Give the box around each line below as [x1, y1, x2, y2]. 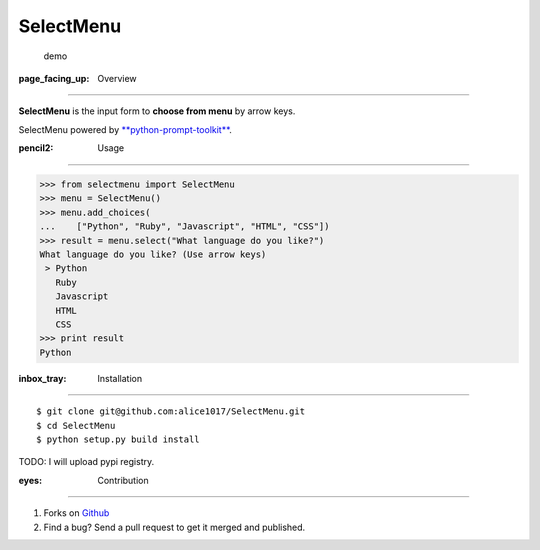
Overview [97, 72, 137, 84]
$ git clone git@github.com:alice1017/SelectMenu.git [36, 406, 305, 417]
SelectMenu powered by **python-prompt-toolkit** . [18, 123, 232, 135]
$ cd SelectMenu [36, 420, 116, 431]
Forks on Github [43, 507, 110, 519]
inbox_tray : [18, 372, 67, 384]
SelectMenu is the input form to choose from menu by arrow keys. [18, 105, 296, 117]
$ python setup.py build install [36, 433, 200, 445]
